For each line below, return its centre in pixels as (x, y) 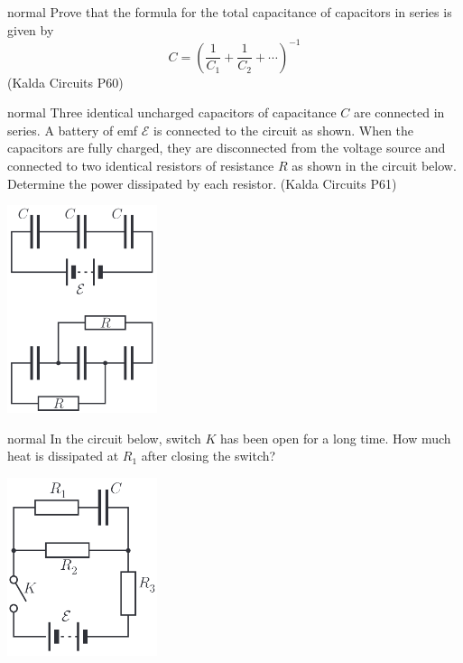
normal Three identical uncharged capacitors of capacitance (172, 112)
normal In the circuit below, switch (104, 438)
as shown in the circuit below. (374, 166)
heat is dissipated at (63, 456)
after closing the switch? (208, 456)
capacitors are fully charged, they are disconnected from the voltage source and (227, 148)
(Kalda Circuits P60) (65, 82)
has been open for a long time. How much (336, 438)
